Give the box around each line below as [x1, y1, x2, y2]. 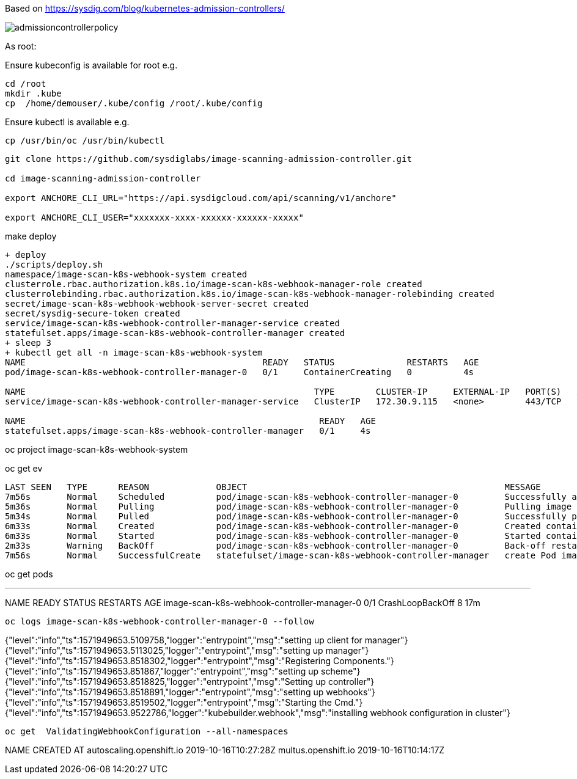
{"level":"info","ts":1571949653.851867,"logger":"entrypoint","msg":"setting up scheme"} [5, 666, 361, 676]
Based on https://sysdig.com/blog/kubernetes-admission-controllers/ [5, 3, 285, 13]
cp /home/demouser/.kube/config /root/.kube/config [5, 98, 263, 108]
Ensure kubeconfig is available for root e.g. [5, 60, 178, 70]
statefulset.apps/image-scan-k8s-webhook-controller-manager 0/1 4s [5, 426, 371, 436]
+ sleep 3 [5, 338, 51, 348]
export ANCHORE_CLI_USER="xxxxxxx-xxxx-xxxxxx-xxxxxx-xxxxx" [5, 213, 304, 222]
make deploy [5, 231, 57, 241]
